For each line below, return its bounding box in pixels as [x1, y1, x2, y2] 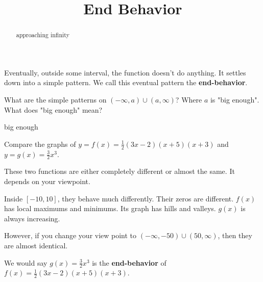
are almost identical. [4, 240, 68, 251]
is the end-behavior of [92, 257, 166, 268]
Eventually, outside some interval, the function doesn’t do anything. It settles [4, 67, 246, 78]
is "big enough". [210, 94, 259, 105]
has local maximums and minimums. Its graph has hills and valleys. [4, 203, 216, 214]
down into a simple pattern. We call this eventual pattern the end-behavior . [4, 77, 248, 88]
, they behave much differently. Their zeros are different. [57, 193, 234, 203]
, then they [218, 230, 252, 241]
